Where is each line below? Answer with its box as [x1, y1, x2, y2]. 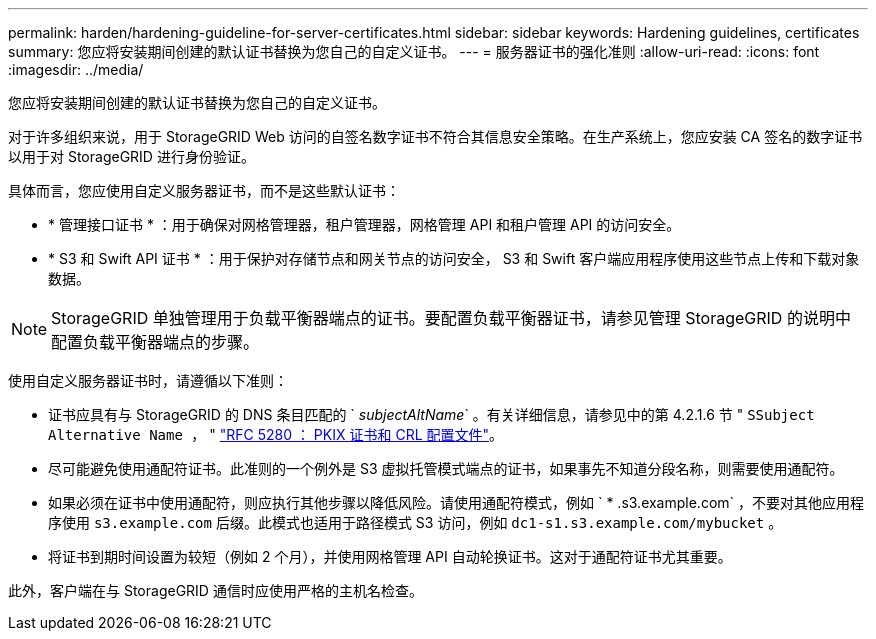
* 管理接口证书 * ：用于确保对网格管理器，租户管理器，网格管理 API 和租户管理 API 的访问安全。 [48, 216, 681, 233]
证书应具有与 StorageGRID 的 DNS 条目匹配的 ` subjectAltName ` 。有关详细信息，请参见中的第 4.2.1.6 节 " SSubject [48, 406, 815, 423]
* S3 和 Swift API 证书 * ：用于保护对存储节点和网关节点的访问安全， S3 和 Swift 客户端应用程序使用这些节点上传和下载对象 [48, 250, 860, 267]
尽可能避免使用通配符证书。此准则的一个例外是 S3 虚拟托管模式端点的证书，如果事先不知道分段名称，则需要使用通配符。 [48, 460, 844, 477]
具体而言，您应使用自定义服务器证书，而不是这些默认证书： [8, 182, 400, 199]
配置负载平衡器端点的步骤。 [51, 332, 260, 352]
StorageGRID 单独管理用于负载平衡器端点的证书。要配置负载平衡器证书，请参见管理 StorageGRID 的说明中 [51, 308, 851, 328]
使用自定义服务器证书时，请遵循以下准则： [8, 372, 288, 389]
